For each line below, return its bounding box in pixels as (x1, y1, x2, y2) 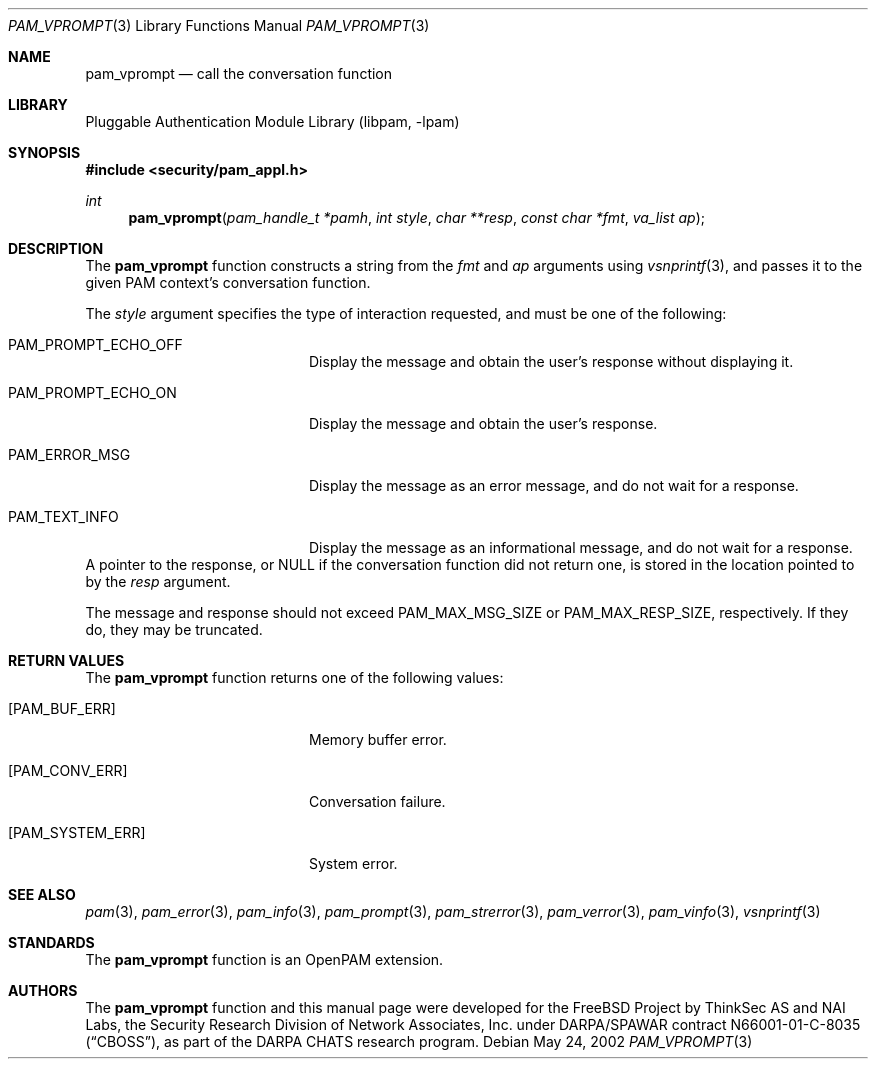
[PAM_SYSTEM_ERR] (8, 824, 146, 841)
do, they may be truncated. (85, 621, 263, 638)
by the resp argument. (85, 573, 231, 590)
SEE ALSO (8, 886, 76, 903)
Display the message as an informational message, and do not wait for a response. (309, 539, 853, 556)
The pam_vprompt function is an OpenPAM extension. (85, 951, 444, 968)
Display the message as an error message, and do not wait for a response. (309, 477, 799, 494)
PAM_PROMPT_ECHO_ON (8, 384, 177, 401)
